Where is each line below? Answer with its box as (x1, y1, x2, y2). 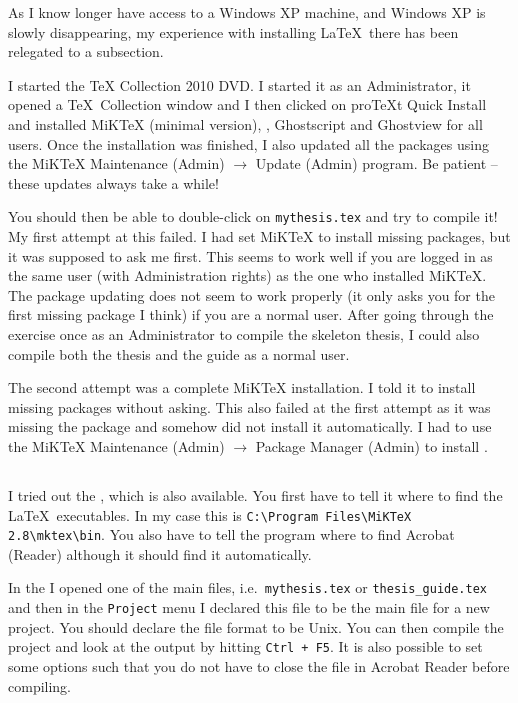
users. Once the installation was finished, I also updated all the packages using (8, 133, 489, 154)
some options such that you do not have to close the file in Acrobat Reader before (8, 655, 510, 676)
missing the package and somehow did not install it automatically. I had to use (8, 416, 492, 437)
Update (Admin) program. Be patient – (255, 153, 498, 174)
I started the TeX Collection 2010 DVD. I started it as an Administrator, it (8, 74, 471, 95)
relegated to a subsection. (8, 41, 164, 62)
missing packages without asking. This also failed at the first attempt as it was (8, 396, 491, 417)
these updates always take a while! (8, 172, 219, 193)
